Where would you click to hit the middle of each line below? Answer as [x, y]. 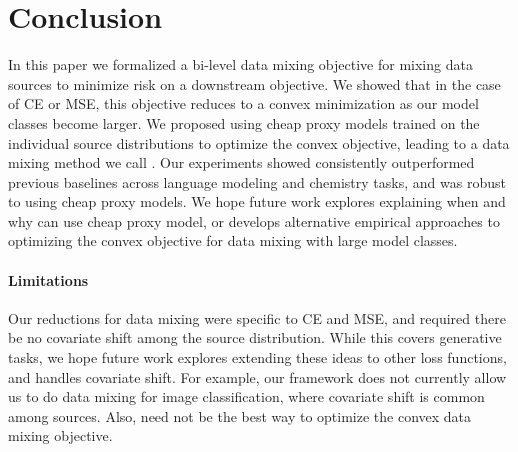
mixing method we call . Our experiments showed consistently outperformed [241, 162]
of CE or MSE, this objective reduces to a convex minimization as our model [243, 103]
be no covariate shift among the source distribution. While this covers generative [255, 337]
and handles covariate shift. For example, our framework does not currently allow [257, 376]
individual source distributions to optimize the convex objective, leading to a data [259, 142]
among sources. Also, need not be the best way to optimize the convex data [240, 415]
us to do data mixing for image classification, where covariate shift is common [246, 396]
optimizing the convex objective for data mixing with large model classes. [233, 240]
